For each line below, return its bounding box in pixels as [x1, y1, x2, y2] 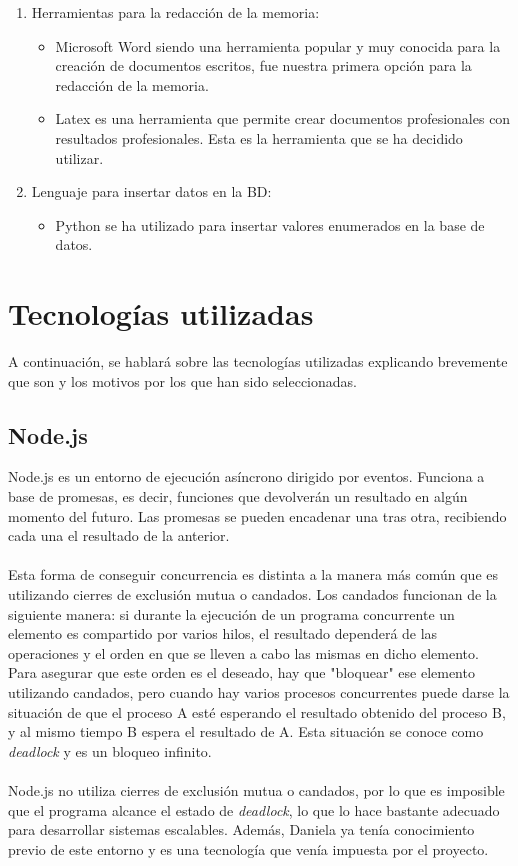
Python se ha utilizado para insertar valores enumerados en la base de [55, 214, 485, 235]
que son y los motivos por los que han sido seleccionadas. [8, 370, 357, 391]
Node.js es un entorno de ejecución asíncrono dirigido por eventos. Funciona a [8, 466, 485, 487]
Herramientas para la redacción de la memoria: [31, 2, 320, 22]
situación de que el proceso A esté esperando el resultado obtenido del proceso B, [8, 701, 506, 722]
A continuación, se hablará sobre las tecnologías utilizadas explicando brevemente [8, 351, 508, 372]
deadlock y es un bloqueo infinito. [8, 740, 212, 761]
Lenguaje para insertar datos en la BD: [31, 181, 272, 202]
